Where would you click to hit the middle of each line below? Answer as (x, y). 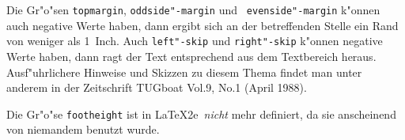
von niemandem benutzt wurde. (83, 129)
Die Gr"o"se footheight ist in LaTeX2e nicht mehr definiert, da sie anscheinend (201, 114)
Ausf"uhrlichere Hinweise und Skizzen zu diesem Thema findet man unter (184, 72)
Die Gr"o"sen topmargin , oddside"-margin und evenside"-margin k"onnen (193, 9)
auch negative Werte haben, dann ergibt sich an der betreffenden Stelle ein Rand (202, 25)
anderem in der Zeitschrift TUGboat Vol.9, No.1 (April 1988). (157, 87)
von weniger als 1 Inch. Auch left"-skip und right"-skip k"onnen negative (195, 41)
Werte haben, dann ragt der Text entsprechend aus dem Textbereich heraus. (191, 56)
